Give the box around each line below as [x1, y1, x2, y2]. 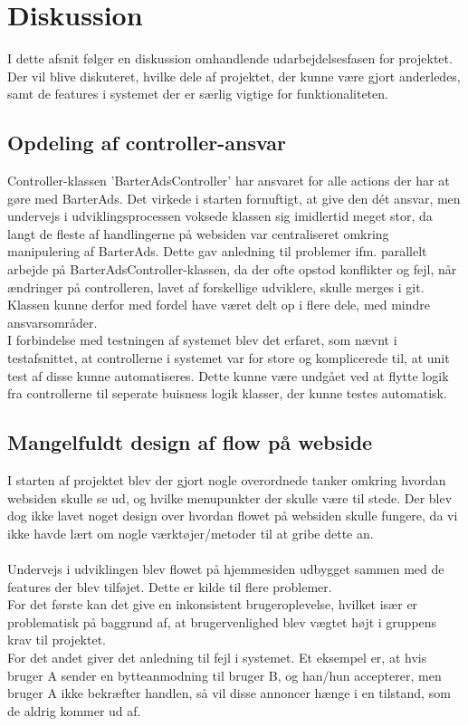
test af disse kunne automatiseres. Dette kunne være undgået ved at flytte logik [7, 366, 449, 385]
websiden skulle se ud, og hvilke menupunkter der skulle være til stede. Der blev [7, 488, 453, 507]
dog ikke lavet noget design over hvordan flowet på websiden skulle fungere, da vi [7, 506, 458, 525]
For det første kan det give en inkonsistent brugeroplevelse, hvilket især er [7, 595, 418, 614]
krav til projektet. [7, 630, 106, 649]
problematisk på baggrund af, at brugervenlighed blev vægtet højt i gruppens [7, 612, 437, 631]
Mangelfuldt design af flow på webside [7, 428, 373, 456]
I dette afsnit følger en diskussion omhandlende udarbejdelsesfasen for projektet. [7, 49, 453, 68]
